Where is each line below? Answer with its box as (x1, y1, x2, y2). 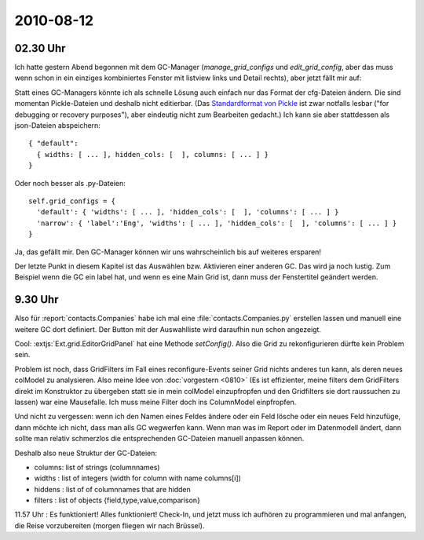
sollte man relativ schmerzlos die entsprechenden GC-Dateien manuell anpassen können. (14, 434, 305, 443)
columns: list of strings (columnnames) (34, 462, 160, 472)
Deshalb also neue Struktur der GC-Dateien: (14, 448, 157, 458)
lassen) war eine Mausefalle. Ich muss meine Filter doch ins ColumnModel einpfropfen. (14, 397, 297, 407)
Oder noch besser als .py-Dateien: (14, 178, 126, 188)
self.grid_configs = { (28, 196, 116, 206)
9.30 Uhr (14, 293, 59, 306)
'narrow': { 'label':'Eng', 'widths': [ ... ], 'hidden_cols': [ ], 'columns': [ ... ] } (36, 218, 397, 228)
